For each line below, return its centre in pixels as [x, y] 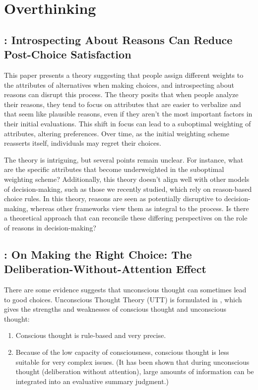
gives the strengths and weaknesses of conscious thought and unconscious [115, 309]
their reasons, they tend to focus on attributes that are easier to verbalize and [123, 104]
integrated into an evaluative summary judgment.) [92, 381]
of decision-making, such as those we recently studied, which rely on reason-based [128, 189]
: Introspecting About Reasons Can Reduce [118, 39]
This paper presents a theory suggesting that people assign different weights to [124, 75]
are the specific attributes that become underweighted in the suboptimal [114, 169]
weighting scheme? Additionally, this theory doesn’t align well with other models [127, 179]
